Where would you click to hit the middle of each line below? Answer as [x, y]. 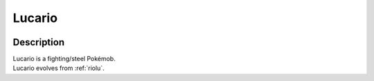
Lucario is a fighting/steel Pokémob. [64, 59]
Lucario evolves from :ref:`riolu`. [59, 68]
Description [39, 42]
